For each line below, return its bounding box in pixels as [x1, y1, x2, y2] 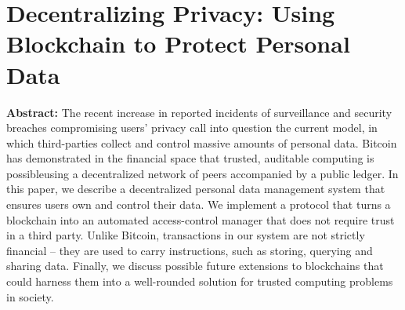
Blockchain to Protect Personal [6, 27, 350, 60]
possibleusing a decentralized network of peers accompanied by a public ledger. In [6, 165, 399, 181]
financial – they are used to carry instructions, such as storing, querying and [6, 242, 373, 258]
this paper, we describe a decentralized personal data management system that [6, 181, 385, 197]
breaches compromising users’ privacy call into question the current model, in [6, 119, 378, 136]
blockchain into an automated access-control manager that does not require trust [6, 211, 395, 228]
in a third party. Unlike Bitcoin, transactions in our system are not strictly [6, 227, 365, 243]
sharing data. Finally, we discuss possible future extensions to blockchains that [6, 257, 384, 274]
